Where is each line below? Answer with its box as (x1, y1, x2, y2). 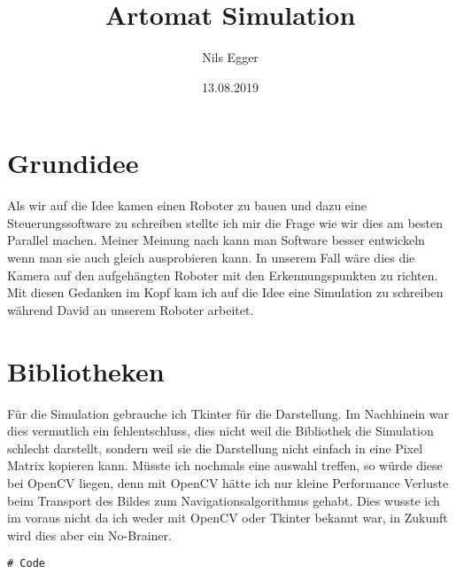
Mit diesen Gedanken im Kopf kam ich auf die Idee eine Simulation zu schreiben (7, 283, 444, 302)
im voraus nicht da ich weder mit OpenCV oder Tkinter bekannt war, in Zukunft (7, 508, 448, 527)
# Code (7, 557, 45, 570)
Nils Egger (202, 48, 259, 67)
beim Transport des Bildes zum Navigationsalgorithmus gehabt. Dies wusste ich (7, 491, 440, 509)
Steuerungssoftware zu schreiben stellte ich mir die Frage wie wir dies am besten (7, 213, 443, 232)
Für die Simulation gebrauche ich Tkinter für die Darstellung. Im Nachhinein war (7, 404, 449, 422)
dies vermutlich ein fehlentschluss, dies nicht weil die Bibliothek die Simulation (7, 421, 434, 440)
